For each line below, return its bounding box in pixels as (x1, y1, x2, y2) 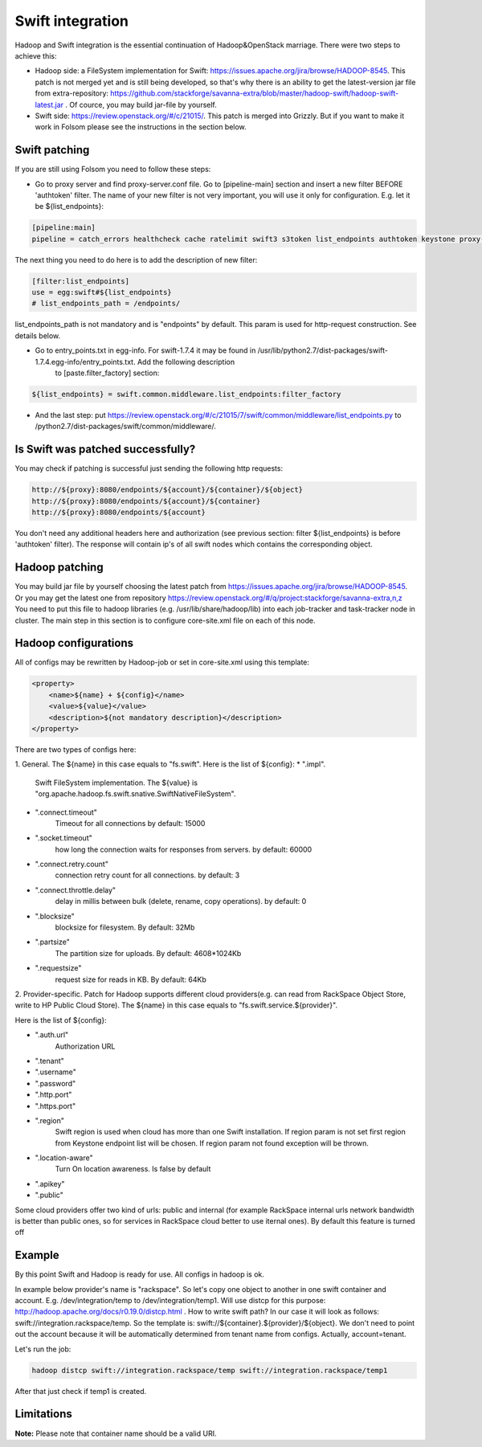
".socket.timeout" (35, 833, 92, 843)
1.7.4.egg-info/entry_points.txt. (35, 357, 136, 366)
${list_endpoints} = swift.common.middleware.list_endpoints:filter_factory (31, 390, 341, 399)
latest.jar (35, 100, 64, 109)
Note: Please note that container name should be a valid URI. (14, 1429, 217, 1438)
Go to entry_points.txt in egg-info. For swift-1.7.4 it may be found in (35, 345, 256, 355)
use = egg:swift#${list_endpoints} (31, 288, 172, 297)
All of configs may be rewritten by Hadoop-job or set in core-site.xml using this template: (14, 657, 309, 667)
